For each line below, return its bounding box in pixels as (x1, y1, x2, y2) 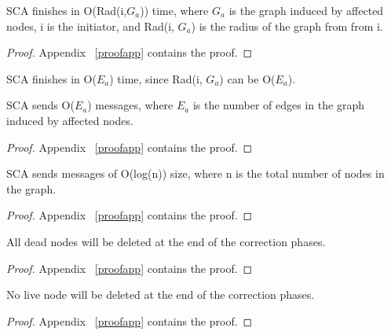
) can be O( (219, 70, 276, 87)
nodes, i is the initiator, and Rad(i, (6, 17, 174, 34)
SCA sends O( (6, 97, 75, 113)
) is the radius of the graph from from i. (191, 17, 383, 34)
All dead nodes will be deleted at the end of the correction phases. (6, 233, 326, 249)
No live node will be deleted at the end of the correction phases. (6, 286, 315, 303)
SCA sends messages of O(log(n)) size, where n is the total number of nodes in (6, 165, 385, 182)
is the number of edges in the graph (192, 97, 364, 113)
